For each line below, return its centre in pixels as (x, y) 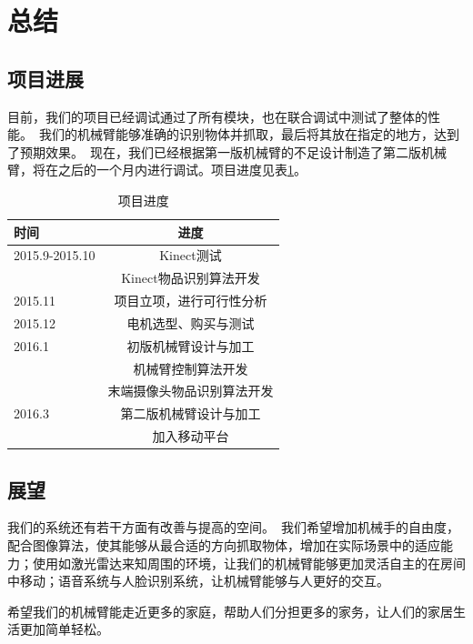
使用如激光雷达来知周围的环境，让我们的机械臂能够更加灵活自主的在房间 (249, 563)
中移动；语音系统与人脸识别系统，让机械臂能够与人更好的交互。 (198, 581)
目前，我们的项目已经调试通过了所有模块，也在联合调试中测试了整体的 (217, 116)
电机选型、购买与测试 (191, 322)
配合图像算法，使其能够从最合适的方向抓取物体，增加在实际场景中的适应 (224, 545)
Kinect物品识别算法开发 (191, 278)
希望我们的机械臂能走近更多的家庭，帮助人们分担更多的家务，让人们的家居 (230, 611)
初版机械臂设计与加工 (191, 345)
